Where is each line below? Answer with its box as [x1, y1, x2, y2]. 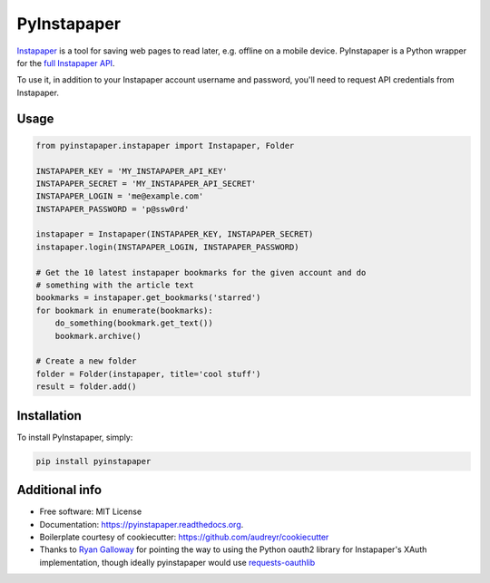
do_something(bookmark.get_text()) [54, 318, 213, 328]
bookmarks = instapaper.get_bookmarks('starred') [35, 293, 261, 303]
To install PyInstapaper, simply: [16, 432, 133, 442]
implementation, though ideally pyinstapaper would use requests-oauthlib [39, 557, 316, 568]
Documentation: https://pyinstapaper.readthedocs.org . [39, 519, 244, 530]
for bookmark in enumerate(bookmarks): [35, 305, 213, 316]
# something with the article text [35, 280, 194, 290]
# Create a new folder [35, 356, 137, 366]
